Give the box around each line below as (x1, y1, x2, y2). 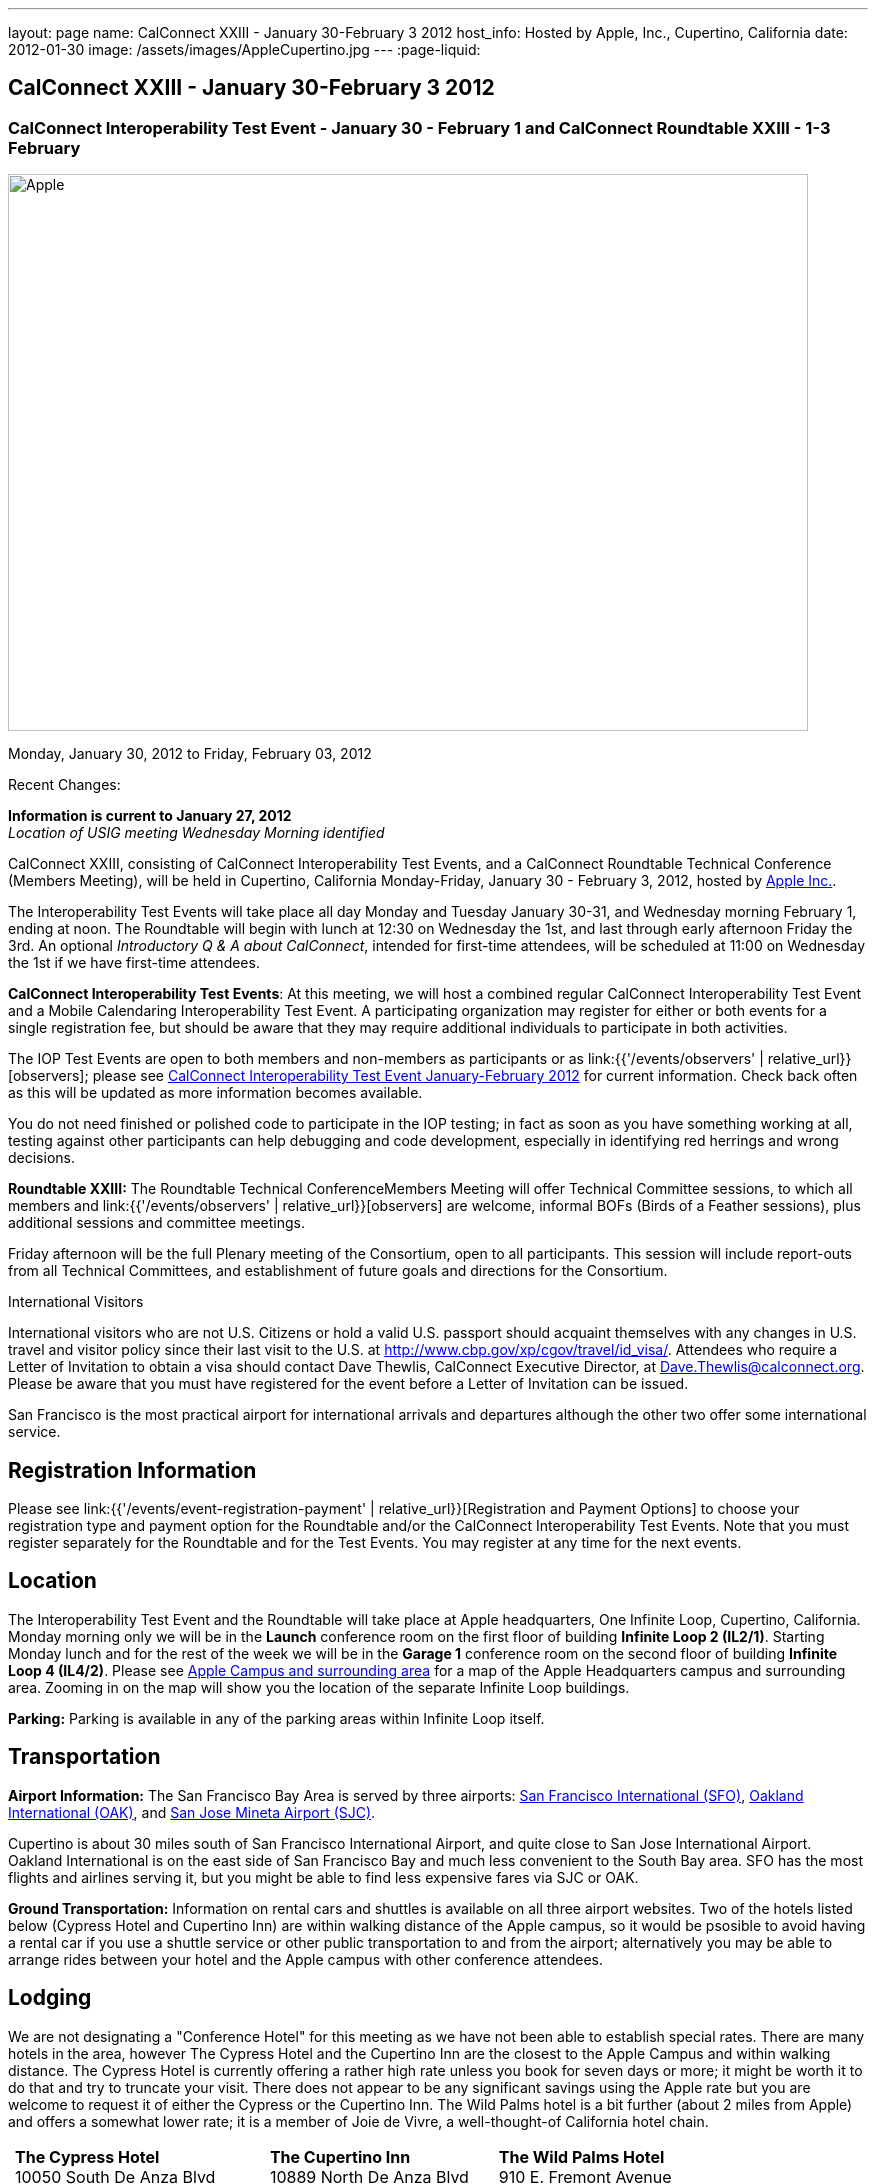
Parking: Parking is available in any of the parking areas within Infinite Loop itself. (8, 1709, 545, 1727)
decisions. (8, 1149, 75, 1167)
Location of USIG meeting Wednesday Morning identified (8, 824, 385, 842)
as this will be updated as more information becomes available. (8, 1084, 423, 1102)
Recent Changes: (8, 776, 121, 794)
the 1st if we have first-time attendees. (8, 954, 260, 972)
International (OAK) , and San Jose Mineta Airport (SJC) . (8, 1803, 376, 1821)
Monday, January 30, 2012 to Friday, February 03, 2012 (8, 745, 372, 763)
